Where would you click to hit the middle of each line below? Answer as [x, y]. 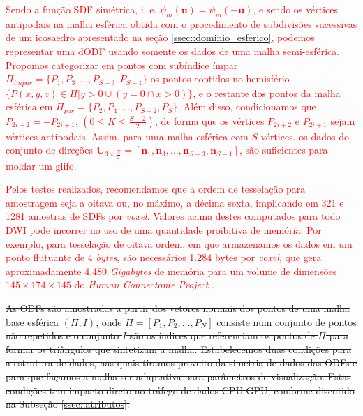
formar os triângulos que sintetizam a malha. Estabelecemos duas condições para [179, 349]
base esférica [32, 321]
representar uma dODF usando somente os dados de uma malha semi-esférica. [173, 51]
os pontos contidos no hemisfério [220, 79]
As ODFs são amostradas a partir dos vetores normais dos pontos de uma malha [178, 308]
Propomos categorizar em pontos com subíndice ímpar [122, 65]
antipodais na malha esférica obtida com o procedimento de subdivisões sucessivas [181, 23]
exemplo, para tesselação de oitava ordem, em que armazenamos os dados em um [179, 243]
